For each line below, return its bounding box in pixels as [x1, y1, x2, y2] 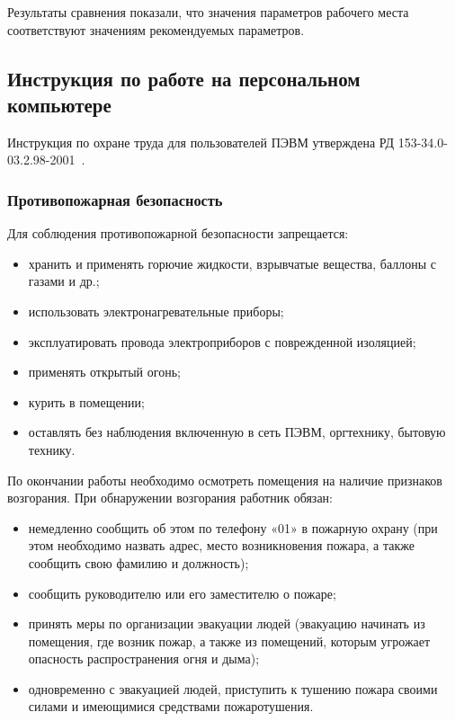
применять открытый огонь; [28, 362, 181, 381]
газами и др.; [28, 271, 100, 290]
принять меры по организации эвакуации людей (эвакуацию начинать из [28, 614, 425, 633]
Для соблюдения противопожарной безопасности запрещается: [7, 224, 349, 243]
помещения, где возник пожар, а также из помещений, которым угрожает [28, 631, 431, 650]
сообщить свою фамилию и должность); [28, 553, 249, 572]
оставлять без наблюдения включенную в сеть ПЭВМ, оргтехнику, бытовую [28, 423, 446, 441]
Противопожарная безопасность [7, 188, 223, 210]
